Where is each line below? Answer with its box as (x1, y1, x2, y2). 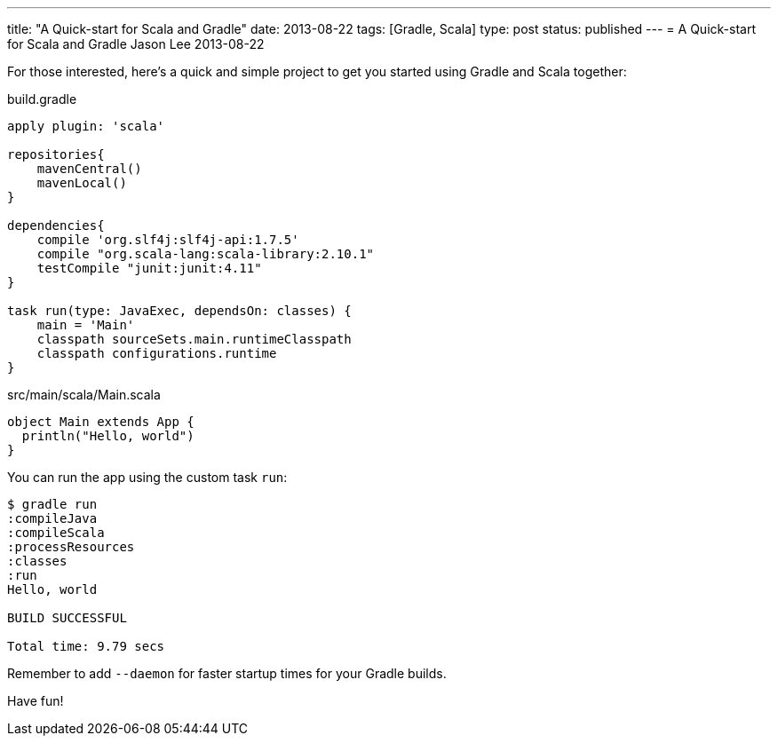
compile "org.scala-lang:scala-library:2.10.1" (36, 247, 375, 261)
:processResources (7, 540, 135, 554)
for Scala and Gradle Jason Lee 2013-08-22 (7, 36, 265, 51)
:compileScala (7, 526, 105, 540)
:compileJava (7, 511, 98, 526)
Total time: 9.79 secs (7, 639, 165, 653)
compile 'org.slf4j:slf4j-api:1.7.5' (36, 233, 299, 247)
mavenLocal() (36, 176, 127, 190)
